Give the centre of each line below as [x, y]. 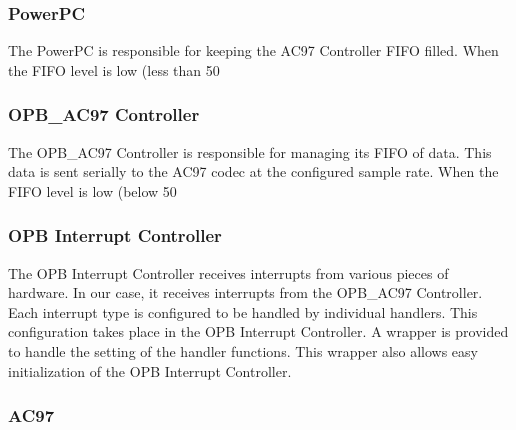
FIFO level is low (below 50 [92, 190]
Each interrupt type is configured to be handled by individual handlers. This [243, 311]
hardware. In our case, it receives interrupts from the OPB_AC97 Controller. [245, 292]
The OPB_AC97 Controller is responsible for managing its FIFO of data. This [250, 151]
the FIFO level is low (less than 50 [114, 69]
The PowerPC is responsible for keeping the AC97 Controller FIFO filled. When [253, 50]
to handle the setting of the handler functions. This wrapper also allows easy [243, 351]
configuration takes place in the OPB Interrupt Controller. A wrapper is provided [258, 331]
